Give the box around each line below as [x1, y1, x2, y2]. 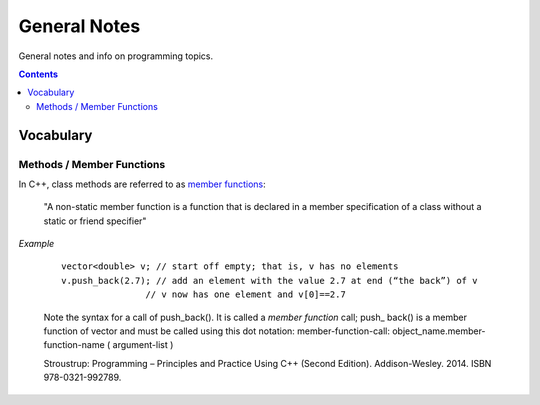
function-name [43, 339, 105, 351]
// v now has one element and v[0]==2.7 [145, 289, 347, 300]
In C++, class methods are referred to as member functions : [18, 178, 266, 190]
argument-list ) [112, 339, 174, 351]
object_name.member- [391, 325, 486, 337]
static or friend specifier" [43, 215, 147, 227]
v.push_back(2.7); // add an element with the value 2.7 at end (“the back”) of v [61, 275, 478, 286]
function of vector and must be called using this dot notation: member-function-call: [43, 325, 390, 337]
